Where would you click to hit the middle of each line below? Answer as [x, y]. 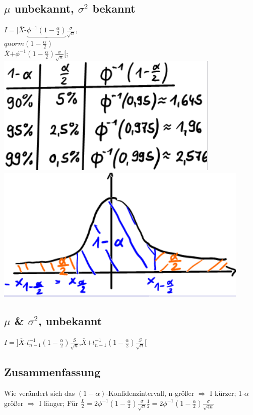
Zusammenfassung [52, 372]
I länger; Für [59, 403]
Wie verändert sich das [40, 393]
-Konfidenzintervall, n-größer [150, 393]
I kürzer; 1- [227, 393]
